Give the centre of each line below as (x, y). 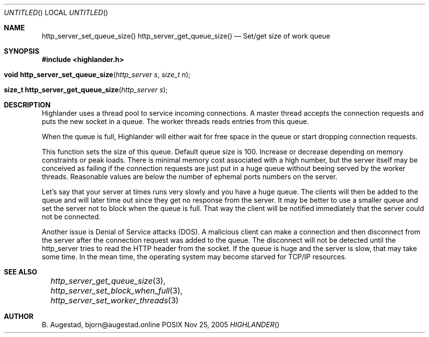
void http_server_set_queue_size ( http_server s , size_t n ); (97, 74)
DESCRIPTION (27, 105)
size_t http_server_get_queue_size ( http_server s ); (86, 90)
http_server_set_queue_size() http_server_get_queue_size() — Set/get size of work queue (186, 36)
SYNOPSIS (22, 51)
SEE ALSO (21, 272)
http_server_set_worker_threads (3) (115, 300)
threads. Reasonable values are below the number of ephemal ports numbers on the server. (190, 177)
